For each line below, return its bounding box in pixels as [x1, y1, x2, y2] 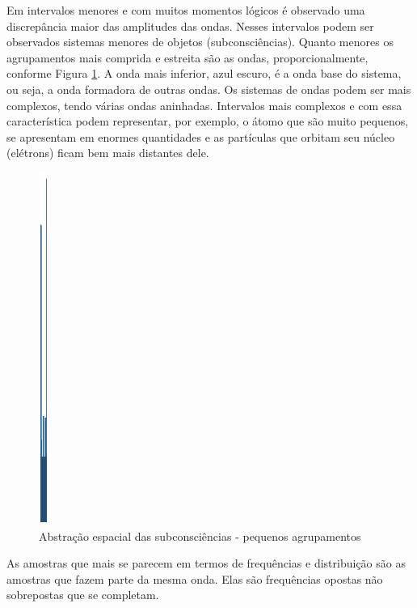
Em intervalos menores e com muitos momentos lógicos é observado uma [6, 2, 365, 18]
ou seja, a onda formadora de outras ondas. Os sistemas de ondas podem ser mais [6, 80, 411, 97]
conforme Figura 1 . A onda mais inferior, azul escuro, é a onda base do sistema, [6, 65, 402, 82]
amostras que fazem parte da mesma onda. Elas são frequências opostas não [6, 570, 383, 587]
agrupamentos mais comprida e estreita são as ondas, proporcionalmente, [6, 49, 369, 66]
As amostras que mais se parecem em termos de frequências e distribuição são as [6, 555, 406, 572]
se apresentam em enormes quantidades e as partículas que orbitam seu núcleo [6, 128, 395, 145]
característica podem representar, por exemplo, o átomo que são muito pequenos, [6, 113, 409, 130]
